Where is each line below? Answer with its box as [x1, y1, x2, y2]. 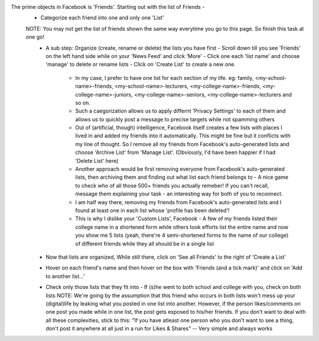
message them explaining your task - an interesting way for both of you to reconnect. [75, 190, 283, 198]
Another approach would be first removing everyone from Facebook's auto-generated [75, 166, 285, 173]
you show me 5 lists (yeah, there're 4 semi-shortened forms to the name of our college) [75, 231, 289, 239]
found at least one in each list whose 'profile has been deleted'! [75, 207, 230, 214]
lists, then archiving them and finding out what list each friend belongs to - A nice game [75, 173, 289, 181]
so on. [75, 99, 91, 106]
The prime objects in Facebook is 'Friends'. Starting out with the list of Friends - [11, 4, 205, 10]
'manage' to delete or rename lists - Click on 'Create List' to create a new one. [45, 61, 236, 68]
